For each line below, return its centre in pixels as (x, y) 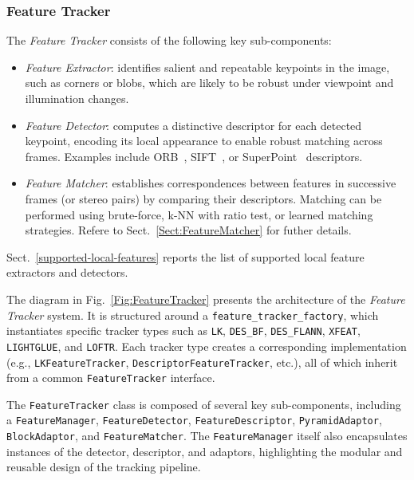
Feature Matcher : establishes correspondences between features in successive (211, 183)
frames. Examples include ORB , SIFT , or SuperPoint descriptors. (194, 156)
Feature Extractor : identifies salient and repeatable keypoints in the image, (207, 67)
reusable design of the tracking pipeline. (104, 467)
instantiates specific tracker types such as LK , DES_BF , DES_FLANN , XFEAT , (183, 330)
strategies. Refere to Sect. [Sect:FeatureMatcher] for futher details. (188, 230)
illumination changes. (77, 98)
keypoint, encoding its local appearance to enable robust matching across (204, 141)
